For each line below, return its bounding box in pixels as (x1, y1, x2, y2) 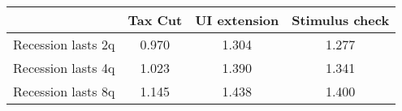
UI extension (195, 11, 279, 29)
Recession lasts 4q (13, 58, 115, 77)
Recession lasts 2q (13, 35, 115, 53)
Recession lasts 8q (13, 82, 115, 100)
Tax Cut (128, 11, 183, 29)
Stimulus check (292, 11, 390, 29)
